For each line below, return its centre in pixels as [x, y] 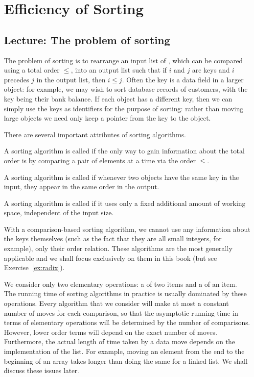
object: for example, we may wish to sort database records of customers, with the [126, 89]
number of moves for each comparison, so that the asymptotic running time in [121, 313]
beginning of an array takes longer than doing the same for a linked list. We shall [126, 361]
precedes [17, 79]
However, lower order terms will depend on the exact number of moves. [111, 332]
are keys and [211, 70]
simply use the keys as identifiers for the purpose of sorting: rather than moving [124, 108]
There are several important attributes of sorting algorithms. [95, 134]
